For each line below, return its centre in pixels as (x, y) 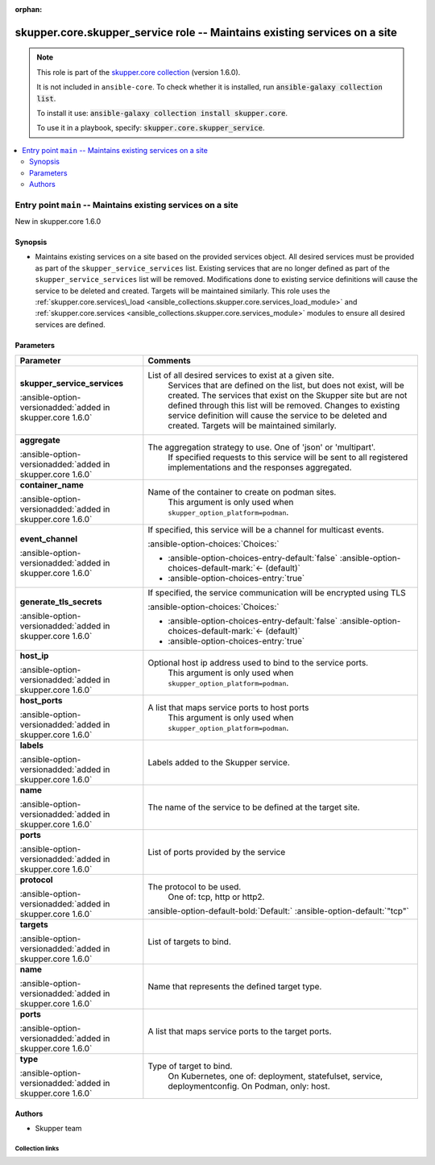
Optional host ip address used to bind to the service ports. (258, 663)
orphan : (29, 9)
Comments (169, 361)
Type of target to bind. (190, 1066)
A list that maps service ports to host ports (228, 707)
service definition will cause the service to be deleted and (278, 416)
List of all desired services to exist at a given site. (241, 375)
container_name (52, 485)
